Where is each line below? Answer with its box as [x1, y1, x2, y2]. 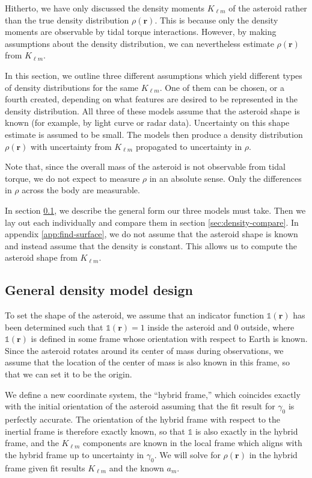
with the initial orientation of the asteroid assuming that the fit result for [5, 400, 275, 412]
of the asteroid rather [228, 2, 307, 14]
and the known [109, 461, 164, 474]
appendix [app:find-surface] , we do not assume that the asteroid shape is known [5, 228, 298, 240]
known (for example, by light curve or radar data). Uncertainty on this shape [5, 116, 290, 129]
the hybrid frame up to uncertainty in [5, 448, 144, 461]
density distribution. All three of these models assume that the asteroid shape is [5, 104, 300, 117]
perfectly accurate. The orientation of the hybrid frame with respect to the [5, 413, 281, 426]
